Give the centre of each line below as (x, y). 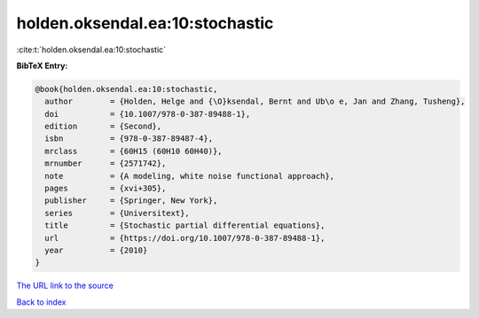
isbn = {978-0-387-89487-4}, (129, 139)
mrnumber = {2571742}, (106, 163)
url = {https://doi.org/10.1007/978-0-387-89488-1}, (185, 238)
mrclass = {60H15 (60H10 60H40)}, (133, 151)
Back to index (41, 302)
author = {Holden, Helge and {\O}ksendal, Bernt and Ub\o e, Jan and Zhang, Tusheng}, (255, 101)
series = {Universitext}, (117, 213)
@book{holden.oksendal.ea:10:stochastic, (126, 89)
